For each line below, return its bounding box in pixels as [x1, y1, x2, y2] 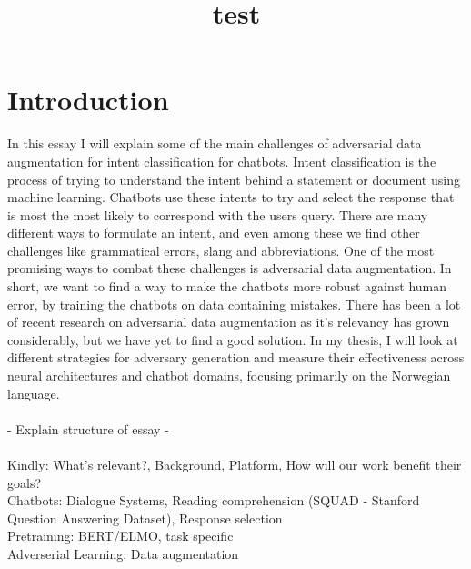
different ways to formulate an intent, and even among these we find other [7, 223, 420, 242]
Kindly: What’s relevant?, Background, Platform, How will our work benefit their [7, 455, 462, 473]
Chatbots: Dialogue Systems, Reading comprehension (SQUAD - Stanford [7, 491, 420, 510]
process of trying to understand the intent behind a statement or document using [7, 169, 460, 188]
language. [7, 383, 60, 402]
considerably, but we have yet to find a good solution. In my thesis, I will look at [7, 330, 458, 349]
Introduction [7, 81, 169, 118]
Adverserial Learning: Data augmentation [7, 544, 239, 563]
